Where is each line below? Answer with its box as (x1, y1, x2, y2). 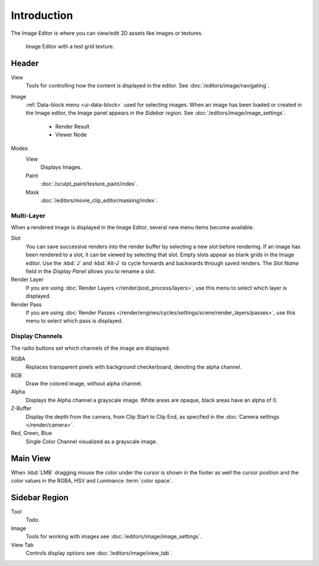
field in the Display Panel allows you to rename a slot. (25, 268, 156, 275)
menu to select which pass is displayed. (25, 317, 123, 324)
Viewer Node (55, 131, 87, 138)
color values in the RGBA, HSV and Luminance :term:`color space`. (11, 477, 173, 484)
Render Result (55, 123, 90, 130)
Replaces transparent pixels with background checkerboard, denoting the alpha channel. (25, 363, 242, 370)
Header (11, 58, 39, 68)
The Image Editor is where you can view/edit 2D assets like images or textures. (11, 30, 203, 37)
